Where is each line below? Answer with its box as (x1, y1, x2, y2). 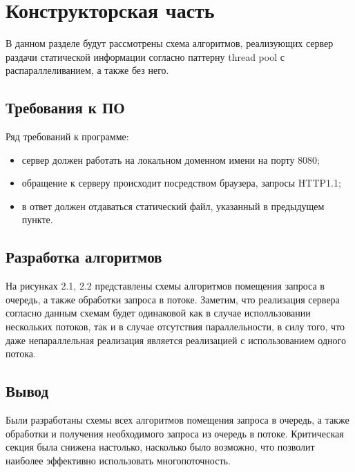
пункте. (21, 212, 53, 227)
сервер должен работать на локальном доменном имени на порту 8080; (21, 152, 320, 167)
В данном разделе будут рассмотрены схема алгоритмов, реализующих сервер (6, 36, 334, 50)
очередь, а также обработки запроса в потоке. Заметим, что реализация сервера (6, 292, 340, 306)
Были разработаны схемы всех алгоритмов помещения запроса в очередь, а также (6, 413, 349, 427)
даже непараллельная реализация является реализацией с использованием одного (6, 332, 346, 347)
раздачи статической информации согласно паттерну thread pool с (6, 49, 285, 64)
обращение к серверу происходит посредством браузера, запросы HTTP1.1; (21, 176, 341, 190)
